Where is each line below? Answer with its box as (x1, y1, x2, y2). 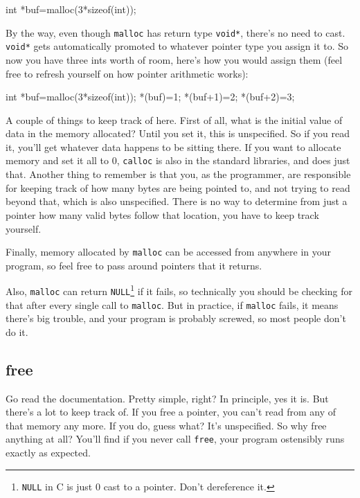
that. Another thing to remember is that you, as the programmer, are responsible (6, 167, 351, 181)
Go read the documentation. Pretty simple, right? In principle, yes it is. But (6, 391, 329, 405)
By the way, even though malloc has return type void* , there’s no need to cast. (6, 25, 345, 39)
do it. (6, 324, 28, 339)
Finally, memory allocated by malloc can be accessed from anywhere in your (6, 244, 332, 259)
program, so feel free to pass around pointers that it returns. (6, 258, 262, 272)
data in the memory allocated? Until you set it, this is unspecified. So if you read (6, 126, 350, 141)
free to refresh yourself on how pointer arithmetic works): (6, 66, 249, 80)
